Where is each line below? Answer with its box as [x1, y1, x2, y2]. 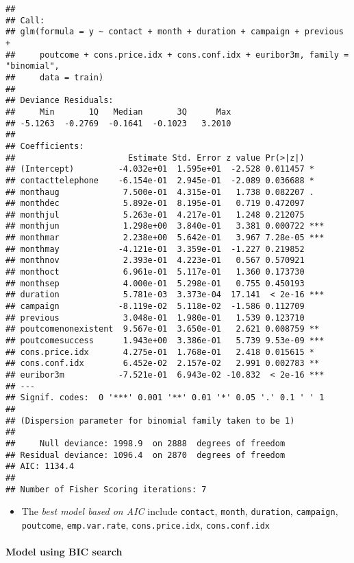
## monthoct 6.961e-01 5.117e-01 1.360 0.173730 [5, 267, 305, 277]
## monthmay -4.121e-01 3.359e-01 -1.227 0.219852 [5, 244, 305, 254]
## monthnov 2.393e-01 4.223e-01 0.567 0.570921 [5, 255, 305, 266]
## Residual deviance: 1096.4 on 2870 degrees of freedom [5, 450, 286, 460]
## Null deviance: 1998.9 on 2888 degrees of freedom [5, 438, 286, 448]
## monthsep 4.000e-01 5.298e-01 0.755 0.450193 [5, 278, 305, 288]
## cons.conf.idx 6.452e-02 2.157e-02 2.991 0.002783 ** [5, 358, 320, 369]
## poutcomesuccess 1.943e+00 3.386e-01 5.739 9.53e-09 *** [5, 336, 325, 346]
